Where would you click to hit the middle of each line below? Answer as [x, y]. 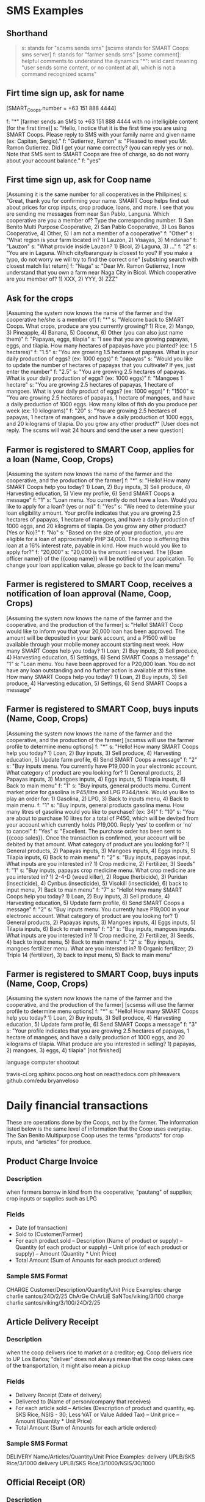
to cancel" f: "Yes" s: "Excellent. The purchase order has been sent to [94, 831]
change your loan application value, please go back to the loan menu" [94, 565]
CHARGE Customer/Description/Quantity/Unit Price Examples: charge [94, 1289]
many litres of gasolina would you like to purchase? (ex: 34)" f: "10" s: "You [101, 811]
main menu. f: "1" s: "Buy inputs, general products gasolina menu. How [95, 805]
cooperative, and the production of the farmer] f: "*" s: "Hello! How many [98, 480]
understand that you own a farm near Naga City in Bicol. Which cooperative [101, 273]
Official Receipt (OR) [46, 1483]
